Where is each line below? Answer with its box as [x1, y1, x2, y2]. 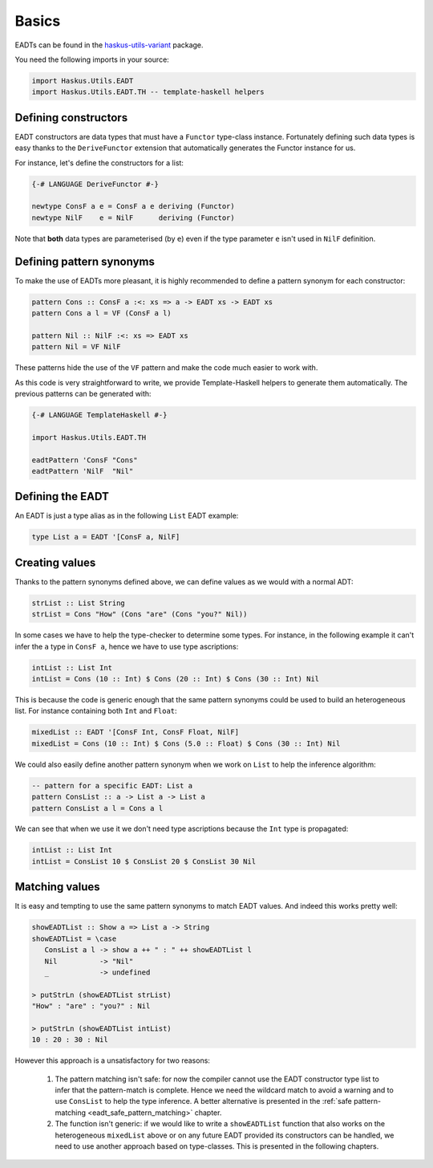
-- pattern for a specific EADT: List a [31, 781, 192, 790]
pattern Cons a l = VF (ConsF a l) [31, 309, 172, 318]
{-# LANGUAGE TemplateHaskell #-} [31, 410, 168, 419]
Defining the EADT [14, 490, 110, 503]
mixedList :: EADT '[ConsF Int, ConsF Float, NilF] [31, 727, 240, 737]
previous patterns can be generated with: [14, 389, 152, 398]
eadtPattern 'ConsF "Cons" [31, 455, 138, 465]
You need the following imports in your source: [14, 55, 170, 64]
